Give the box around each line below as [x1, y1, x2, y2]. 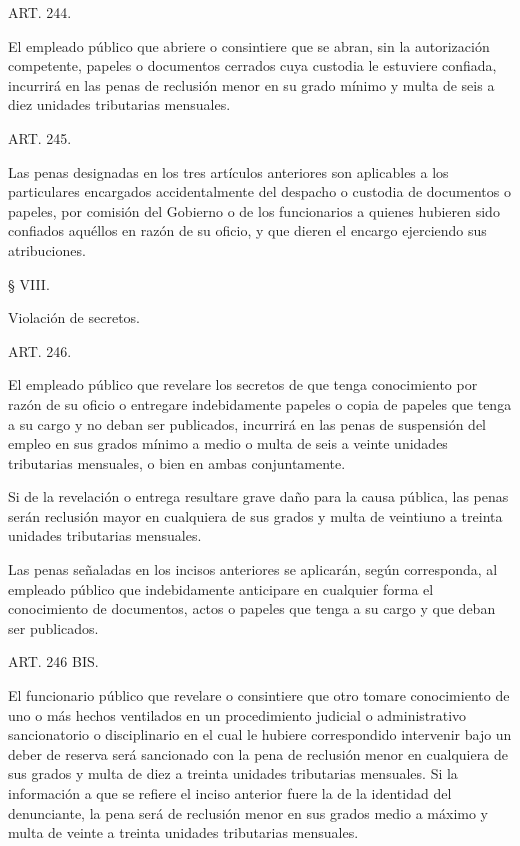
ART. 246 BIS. [8, 651, 99, 672]
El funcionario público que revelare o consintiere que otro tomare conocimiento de [8, 685, 510, 706]
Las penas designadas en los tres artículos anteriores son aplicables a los [8, 161, 449, 182]
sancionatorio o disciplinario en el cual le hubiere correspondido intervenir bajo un [8, 724, 512, 745]
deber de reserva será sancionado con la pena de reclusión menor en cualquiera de [8, 743, 508, 764]
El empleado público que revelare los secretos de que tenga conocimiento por [8, 374, 478, 395]
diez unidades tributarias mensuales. [8, 94, 231, 115]
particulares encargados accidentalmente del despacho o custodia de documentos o [8, 181, 511, 202]
